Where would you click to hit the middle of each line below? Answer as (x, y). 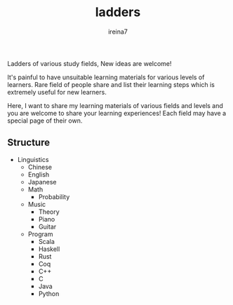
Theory (49, 212)
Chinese (40, 167)
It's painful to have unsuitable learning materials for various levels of (106, 77)
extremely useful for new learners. (57, 92)
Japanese (42, 182)
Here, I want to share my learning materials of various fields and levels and (115, 105)
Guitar (47, 226)
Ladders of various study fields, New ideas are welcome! (89, 63)
